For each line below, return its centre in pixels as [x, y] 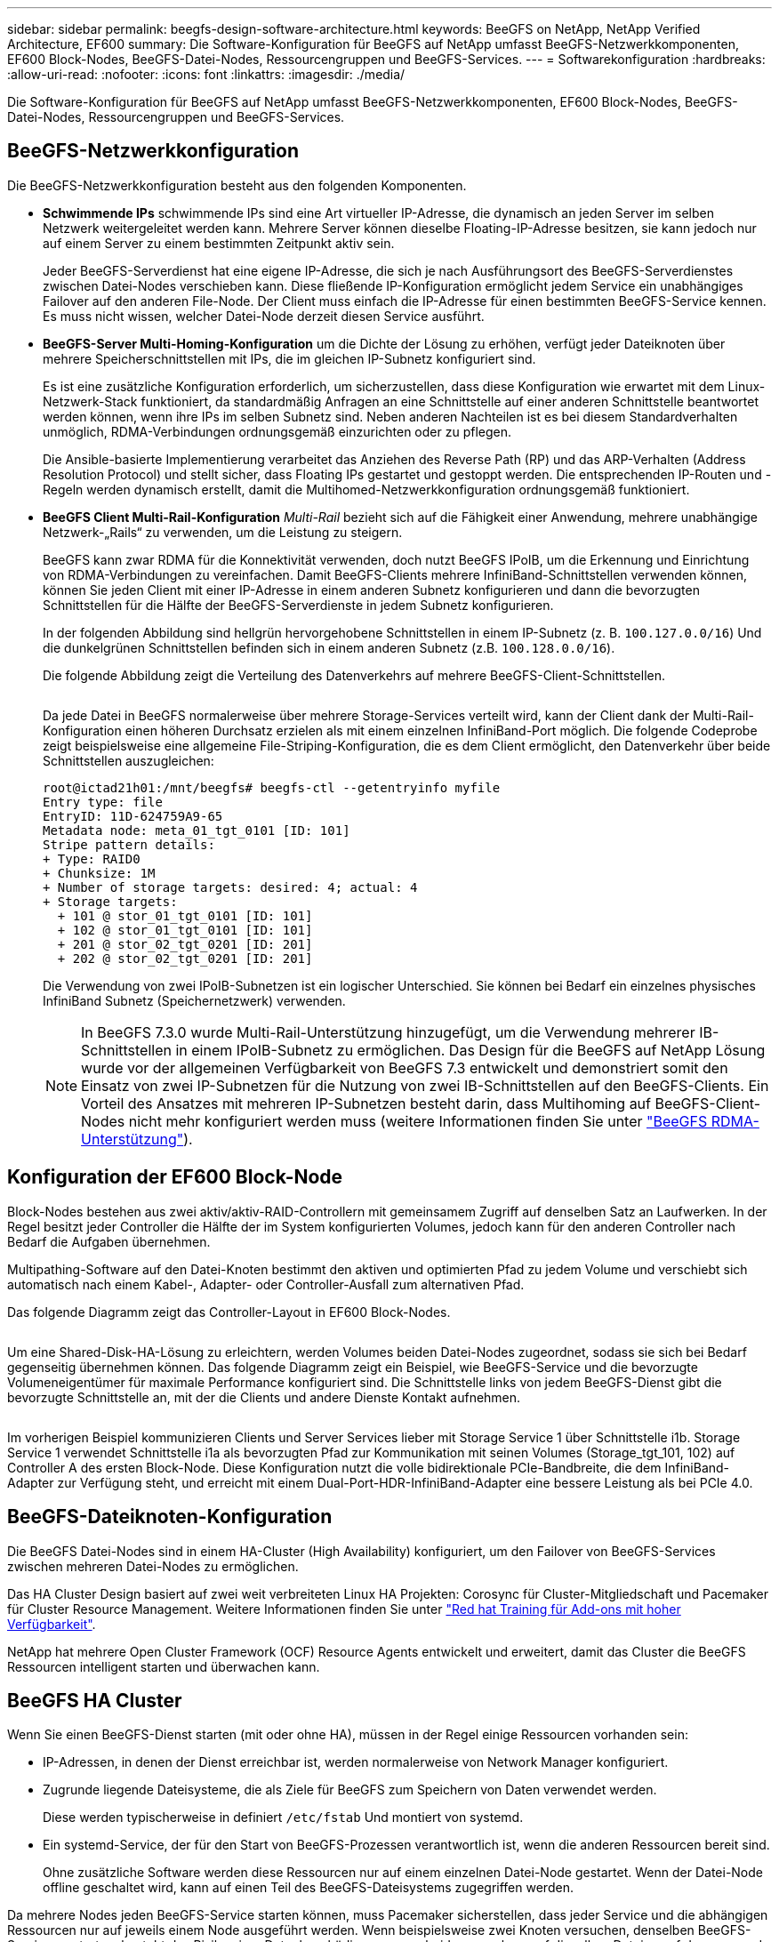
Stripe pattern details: [129, 844]
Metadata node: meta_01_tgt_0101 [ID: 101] [197, 830]
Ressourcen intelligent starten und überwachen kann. [164, 1666]
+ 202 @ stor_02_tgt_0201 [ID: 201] [185, 958]
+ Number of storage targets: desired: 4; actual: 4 [230, 887]
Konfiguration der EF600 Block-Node [175, 1177]
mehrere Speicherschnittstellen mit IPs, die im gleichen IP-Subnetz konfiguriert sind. [289, 358]
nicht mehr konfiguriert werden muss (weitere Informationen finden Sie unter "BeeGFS [418, 1121]
